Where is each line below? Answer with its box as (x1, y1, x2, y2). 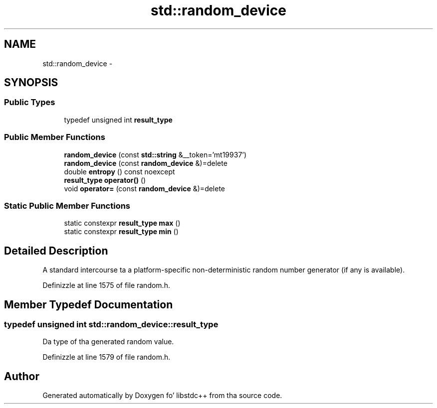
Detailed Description (4, 244, 108, 257)
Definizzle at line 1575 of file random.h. (42, 281, 170, 290)
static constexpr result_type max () (64, 219, 181, 228)
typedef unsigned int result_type (64, 115, 173, 124)
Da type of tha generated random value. (42, 337, 174, 346)
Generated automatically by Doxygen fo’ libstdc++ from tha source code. (42, 391, 282, 400)
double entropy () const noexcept (64, 167, 175, 176)
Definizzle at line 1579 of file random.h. (42, 353, 171, 362)
